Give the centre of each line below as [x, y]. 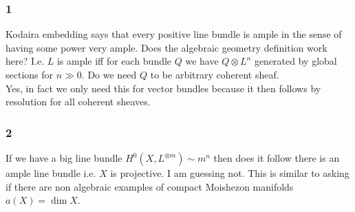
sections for [30, 74]
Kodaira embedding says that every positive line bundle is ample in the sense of [174, 34]
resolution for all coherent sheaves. [78, 102]
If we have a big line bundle [64, 158]
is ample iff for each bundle [114, 61]
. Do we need [109, 74]
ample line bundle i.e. [51, 173]
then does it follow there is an [277, 158]
